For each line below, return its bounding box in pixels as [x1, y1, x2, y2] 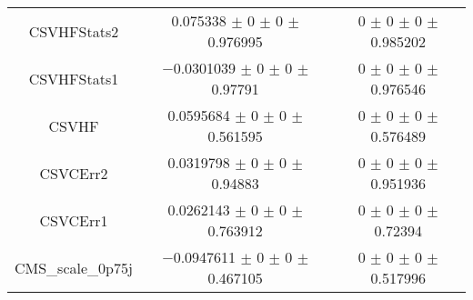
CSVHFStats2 [28, 20, 119, 42]
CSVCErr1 [39, 209, 108, 231]
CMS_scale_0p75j [15, 256, 133, 278]
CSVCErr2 [39, 162, 108, 184]
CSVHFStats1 [28, 67, 119, 89]
